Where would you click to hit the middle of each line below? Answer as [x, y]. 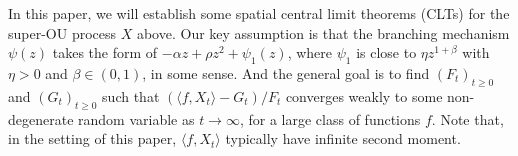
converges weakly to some [364, 95]
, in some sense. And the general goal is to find [286, 72]
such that [131, 95]
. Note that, [467, 118]
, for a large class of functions [330, 118]
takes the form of [105, 52]
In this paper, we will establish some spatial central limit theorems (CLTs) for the [259, 13]
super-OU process [62, 32]
